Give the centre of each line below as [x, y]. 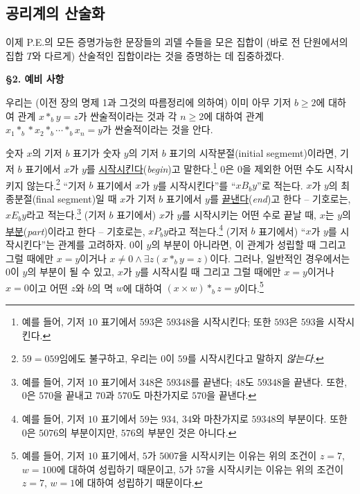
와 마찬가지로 [220, 418]
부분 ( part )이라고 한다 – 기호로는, [75, 231]
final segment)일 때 [76, 198]
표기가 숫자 [97, 152]
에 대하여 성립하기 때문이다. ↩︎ [139, 483]
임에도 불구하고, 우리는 [108, 358]
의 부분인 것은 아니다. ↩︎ [186, 432]
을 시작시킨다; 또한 [231, 321]
